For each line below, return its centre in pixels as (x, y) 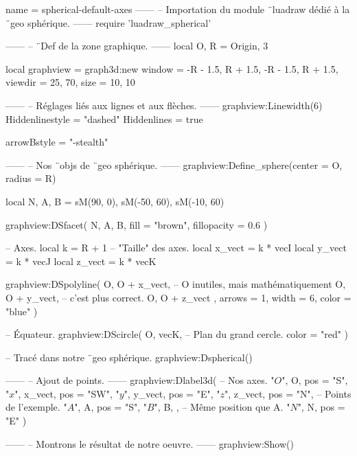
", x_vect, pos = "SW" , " (67, 393)
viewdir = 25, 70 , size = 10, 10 (70, 82)
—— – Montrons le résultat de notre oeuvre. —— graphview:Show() (150, 443)
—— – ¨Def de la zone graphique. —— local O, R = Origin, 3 (137, 46)
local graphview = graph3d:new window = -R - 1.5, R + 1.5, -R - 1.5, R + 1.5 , (172, 68)
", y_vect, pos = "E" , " (172, 393)
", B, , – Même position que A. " (222, 407)
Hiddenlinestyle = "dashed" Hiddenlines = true (104, 118)
